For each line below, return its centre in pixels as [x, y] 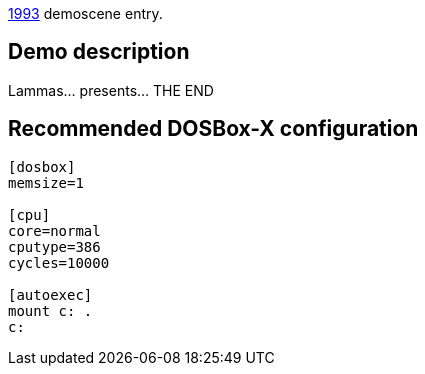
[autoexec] [50, 294]
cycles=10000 [59, 262]
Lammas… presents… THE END [111, 90]
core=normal [54, 230]
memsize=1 [46, 182]
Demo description [99, 52]
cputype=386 [54, 246]
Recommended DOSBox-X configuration [213, 129]
